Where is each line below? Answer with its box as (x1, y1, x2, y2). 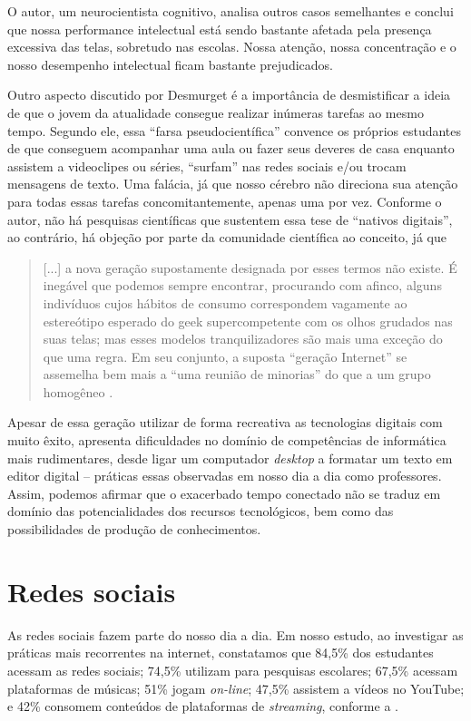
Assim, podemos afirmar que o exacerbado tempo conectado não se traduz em (7, 483, 441, 502)
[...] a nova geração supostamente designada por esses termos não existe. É (43, 258, 457, 277)
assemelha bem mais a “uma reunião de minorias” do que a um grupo (43, 365, 431, 384)
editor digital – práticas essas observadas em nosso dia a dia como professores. (7, 466, 442, 485)
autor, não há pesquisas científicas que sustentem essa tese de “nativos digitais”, (7, 209, 453, 229)
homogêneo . (43, 382, 113, 401)
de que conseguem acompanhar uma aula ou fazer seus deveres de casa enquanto (7, 139, 455, 158)
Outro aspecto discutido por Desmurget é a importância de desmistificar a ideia (7, 85, 451, 104)
